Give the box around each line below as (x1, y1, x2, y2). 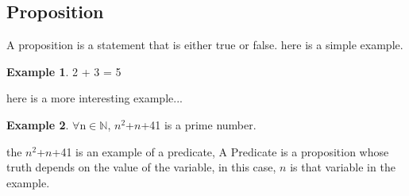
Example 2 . (6, 116, 69, 133)
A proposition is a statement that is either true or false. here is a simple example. (6, 37, 403, 53)
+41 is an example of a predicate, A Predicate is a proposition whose (52, 143, 389, 159)
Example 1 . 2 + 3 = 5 (6, 63, 122, 79)
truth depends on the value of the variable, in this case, (6, 159, 276, 175)
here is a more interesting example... (6, 90, 183, 106)
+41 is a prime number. (141, 116, 257, 133)
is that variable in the (290, 159, 395, 175)
